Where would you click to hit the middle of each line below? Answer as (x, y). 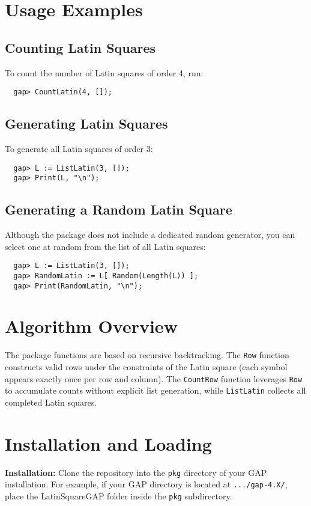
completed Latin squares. (51, 402)
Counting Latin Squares (80, 47)
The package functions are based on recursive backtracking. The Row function (147, 355)
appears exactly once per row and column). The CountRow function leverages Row (154, 378)
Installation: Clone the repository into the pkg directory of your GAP (136, 472)
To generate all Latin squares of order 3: (79, 149)
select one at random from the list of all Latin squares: (105, 246)
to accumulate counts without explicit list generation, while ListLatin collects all (155, 390)
